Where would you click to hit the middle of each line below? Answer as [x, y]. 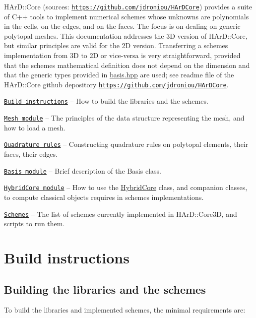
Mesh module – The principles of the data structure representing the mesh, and [124, 118]
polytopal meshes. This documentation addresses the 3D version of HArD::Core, [126, 35]
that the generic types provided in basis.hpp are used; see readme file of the [119, 75]
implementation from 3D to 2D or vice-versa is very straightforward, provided [122, 55]
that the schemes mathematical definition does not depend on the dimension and [127, 65]
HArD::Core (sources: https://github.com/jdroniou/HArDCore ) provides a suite [128, 6]
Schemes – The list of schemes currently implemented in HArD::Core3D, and [121, 214]
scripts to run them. [34, 223]
